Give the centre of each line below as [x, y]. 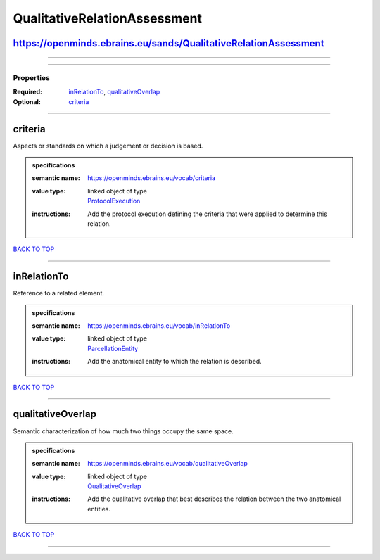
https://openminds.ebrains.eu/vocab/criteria [152, 178]
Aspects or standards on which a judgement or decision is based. [108, 146]
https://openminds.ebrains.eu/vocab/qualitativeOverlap [167, 464]
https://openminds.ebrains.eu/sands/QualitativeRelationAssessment [169, 43]
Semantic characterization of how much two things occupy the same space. [123, 431]
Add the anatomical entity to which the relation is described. [175, 362]
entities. [99, 509]
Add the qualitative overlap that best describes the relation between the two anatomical [214, 499]
